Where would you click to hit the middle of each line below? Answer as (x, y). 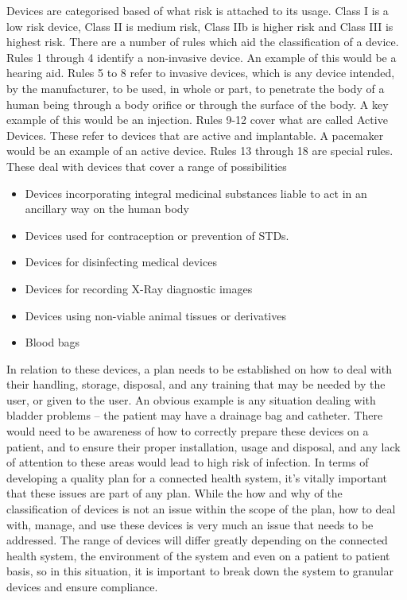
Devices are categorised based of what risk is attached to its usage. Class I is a (198, 10)
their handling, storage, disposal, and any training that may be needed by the (196, 384)
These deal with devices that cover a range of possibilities (147, 166)
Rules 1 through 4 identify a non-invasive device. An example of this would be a (202, 57)
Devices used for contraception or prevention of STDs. (157, 235)
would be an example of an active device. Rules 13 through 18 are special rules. (200, 151)
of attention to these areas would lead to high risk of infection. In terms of (188, 462)
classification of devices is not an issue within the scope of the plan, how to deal (201, 509)
